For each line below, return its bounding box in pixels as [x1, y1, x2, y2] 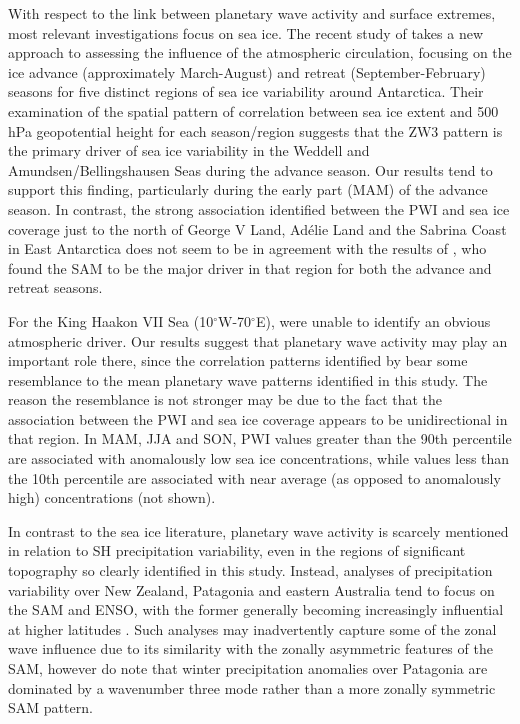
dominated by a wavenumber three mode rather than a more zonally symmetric [8, 677, 496, 698]
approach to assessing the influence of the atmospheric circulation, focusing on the [8, 42, 512, 63]
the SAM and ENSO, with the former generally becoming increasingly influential [8, 599, 504, 620]
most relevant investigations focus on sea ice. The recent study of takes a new [8, 22, 483, 43]
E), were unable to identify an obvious [255, 310, 491, 331]
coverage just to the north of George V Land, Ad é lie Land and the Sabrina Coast [8, 218, 507, 239]
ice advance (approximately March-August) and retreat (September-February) [8, 61, 486, 82]
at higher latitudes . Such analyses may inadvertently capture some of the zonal [8, 618, 497, 639]
